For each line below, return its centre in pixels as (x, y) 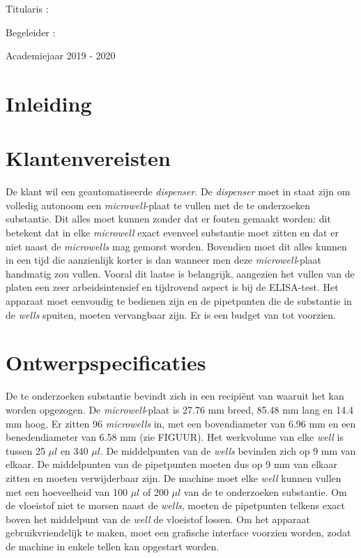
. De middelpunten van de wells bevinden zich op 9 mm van (228, 450)
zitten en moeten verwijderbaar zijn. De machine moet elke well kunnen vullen (174, 477)
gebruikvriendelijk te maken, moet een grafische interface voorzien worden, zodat (178, 533)
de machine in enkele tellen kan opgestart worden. (113, 546)
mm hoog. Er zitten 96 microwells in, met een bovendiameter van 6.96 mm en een (181, 423)
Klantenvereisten (88, 158)
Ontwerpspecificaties (106, 362)
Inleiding (49, 103)
